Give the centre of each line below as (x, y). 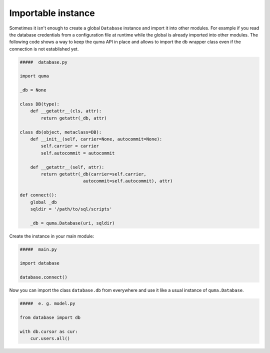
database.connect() (43, 277)
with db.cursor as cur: (49, 331)
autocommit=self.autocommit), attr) (128, 181)
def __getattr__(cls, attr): (66, 111)
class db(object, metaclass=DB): (61, 132)
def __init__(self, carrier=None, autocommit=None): (96, 139)
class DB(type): (40, 104)
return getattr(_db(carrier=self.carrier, (94, 174)
